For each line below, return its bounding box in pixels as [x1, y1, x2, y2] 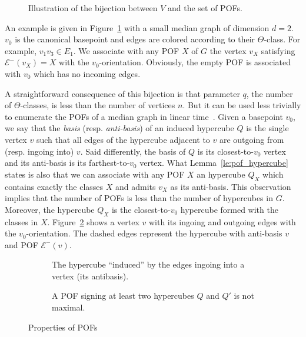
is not [234, 289, 254, 302]
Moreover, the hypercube [5, 203, 95, 215]
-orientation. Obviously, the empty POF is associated [99, 56, 291, 68]
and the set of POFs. [167, 2, 242, 14]
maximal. [52, 301, 85, 313]
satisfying [261, 44, 295, 56]
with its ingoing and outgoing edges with [148, 215, 296, 228]
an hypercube [197, 168, 245, 180]
